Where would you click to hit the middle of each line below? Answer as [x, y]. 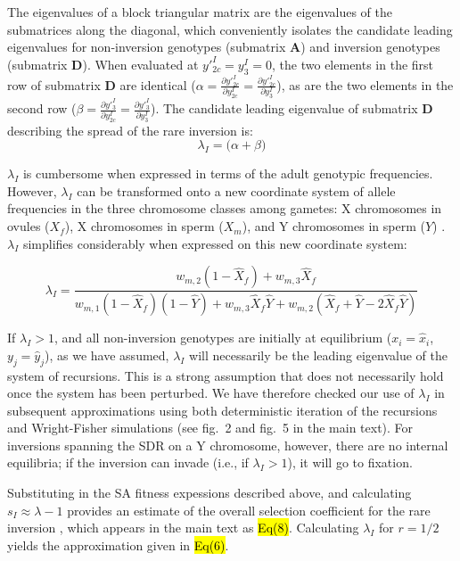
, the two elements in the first [353, 64]
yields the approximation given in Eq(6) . [118, 544]
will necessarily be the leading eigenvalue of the [318, 355]
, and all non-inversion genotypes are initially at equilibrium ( [223, 338]
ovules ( [29, 226]
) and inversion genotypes [370, 47]
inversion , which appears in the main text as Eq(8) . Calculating [183, 528]
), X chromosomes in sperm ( [144, 226]
